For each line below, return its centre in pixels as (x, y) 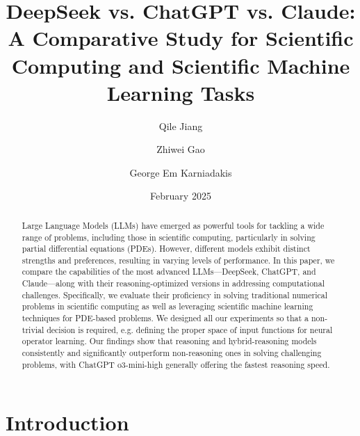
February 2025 (181, 196)
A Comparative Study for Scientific (181, 38)
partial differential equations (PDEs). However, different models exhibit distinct (166, 249)
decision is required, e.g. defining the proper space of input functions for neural (190, 329)
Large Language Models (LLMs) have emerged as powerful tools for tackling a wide (173, 225)
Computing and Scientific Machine (181, 65)
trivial (33, 329)
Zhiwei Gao (181, 149)
